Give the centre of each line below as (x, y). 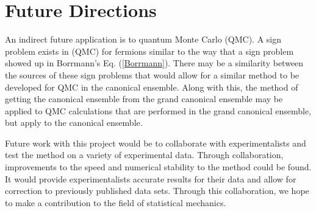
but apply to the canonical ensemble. (74, 123)
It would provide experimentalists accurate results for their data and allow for (151, 178)
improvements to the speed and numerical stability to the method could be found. (158, 167)
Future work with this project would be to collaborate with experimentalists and (156, 143)
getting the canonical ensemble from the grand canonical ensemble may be (144, 99)
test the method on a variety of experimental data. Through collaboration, (144, 155)
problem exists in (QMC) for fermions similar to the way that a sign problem (149, 51)
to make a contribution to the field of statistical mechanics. (116, 202)
